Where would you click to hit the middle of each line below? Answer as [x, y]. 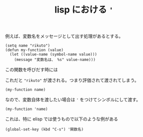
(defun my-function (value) [34, 50]
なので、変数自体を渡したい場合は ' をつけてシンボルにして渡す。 [73, 99]
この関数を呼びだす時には [31, 69]
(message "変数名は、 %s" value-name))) [55, 60]
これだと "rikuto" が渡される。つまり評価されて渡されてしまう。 [72, 80]
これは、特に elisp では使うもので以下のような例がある [62, 119]
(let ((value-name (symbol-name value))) [53, 54]
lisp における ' [84, 10]
